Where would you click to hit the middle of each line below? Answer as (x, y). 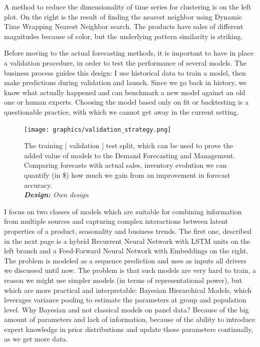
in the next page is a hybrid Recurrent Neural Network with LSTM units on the (127, 241)
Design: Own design (56, 195)
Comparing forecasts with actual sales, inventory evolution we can (125, 165)
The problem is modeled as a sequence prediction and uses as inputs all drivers (125, 260)
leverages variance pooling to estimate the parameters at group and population (125, 300)
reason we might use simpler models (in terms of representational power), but (123, 280)
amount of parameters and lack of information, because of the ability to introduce (130, 319)
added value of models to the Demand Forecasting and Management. (130, 155)
